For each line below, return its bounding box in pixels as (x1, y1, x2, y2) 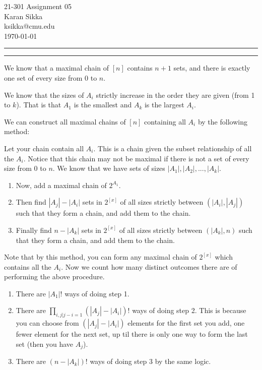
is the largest (144, 99, 184, 110)
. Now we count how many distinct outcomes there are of (61, 261, 237, 272)
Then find (16, 197, 46, 207)
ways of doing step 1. (64, 288, 129, 298)
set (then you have (16, 338, 74, 349)
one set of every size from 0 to (4, 72, 97, 83)
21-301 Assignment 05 (4, 1, 72, 11)
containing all (144, 116, 186, 127)
